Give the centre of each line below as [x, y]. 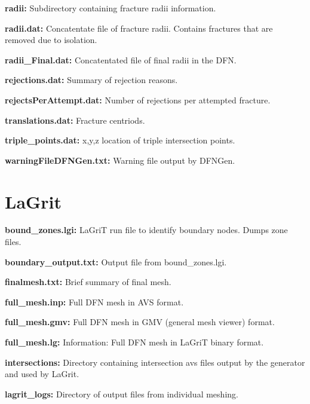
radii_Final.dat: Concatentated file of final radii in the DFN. [121, 59]
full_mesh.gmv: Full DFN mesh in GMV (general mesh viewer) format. [140, 322]
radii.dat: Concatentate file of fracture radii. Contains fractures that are [139, 28]
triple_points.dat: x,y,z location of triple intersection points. [120, 140]
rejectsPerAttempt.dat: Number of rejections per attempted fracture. [138, 100]
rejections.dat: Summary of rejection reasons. [91, 80]
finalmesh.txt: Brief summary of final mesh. [88, 282]
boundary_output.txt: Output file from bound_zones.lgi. [116, 261]
